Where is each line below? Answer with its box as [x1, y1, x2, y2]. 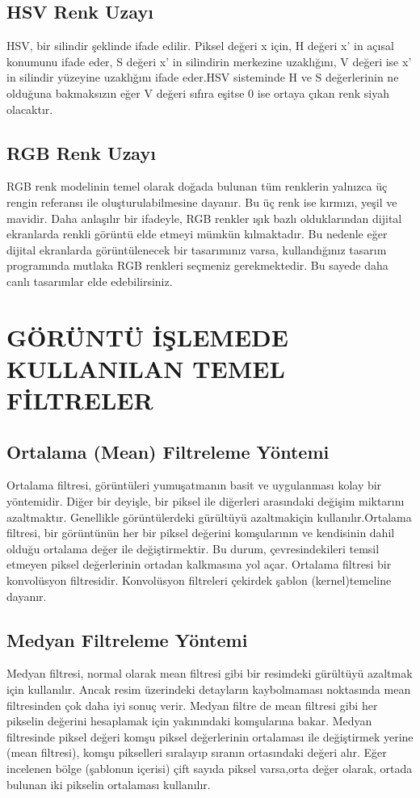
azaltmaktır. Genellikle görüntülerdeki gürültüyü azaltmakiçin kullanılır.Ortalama [6, 508, 412, 525]
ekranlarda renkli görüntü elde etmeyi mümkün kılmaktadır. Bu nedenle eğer [6, 225, 388, 242]
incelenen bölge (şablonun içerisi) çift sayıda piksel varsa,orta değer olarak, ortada [6, 760, 413, 776]
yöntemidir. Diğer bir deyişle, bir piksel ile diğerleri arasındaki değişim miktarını [6, 493, 405, 510]
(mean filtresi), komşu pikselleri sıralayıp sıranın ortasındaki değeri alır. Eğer [6, 744, 387, 761]
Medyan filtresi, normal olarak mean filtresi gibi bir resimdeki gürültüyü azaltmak [6, 665, 413, 682]
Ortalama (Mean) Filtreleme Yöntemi [6, 439, 330, 464]
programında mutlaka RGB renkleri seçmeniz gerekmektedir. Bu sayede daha [6, 257, 388, 274]
